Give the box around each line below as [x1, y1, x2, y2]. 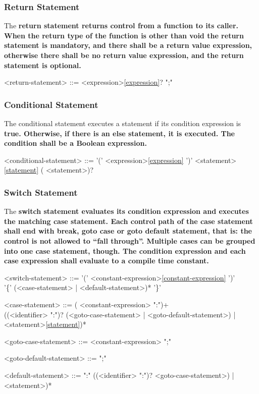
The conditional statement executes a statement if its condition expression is [4, 118, 241, 128]
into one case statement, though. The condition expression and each [4, 245, 246, 256]
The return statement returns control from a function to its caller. [4, 20, 239, 31]
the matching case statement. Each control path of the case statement [4, 215, 253, 226]
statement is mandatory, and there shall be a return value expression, [4, 40, 252, 50]
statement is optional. [4, 60, 81, 70]
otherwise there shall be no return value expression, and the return [4, 50, 244, 60]
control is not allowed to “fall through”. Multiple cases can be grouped [4, 235, 255, 246]
